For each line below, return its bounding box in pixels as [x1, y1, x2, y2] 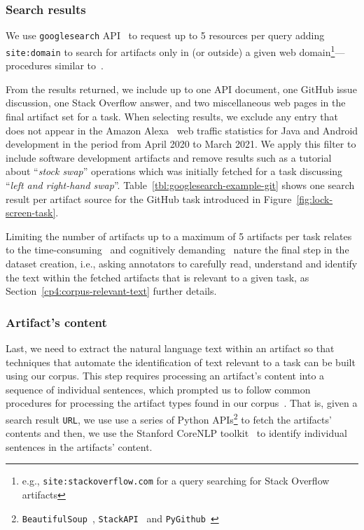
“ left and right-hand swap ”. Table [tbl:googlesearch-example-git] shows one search [6, 177, 355, 192]
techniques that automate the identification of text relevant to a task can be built [6, 354, 356, 369]
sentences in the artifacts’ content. [6, 439, 153, 454]
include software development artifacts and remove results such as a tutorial [6, 150, 332, 165]
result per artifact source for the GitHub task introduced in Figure [6, 191, 292, 206]
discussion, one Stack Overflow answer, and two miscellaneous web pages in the [6, 95, 346, 110]
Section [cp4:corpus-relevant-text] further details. [6, 284, 217, 298]
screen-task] [6, 205, 56, 220]
